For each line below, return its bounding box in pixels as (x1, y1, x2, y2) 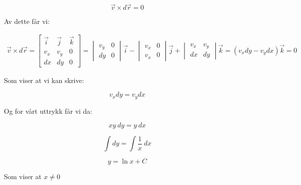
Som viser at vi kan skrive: (4, 75, 84, 85)
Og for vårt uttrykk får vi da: (4, 105, 93, 116)
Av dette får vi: (4, 16, 50, 26)
